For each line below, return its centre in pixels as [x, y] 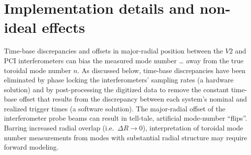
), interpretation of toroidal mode [193, 128]
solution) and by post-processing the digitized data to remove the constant [117, 89]
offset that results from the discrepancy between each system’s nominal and [133, 99]
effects [63, 27]
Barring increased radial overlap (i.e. [59, 128]
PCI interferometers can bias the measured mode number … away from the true [124, 60]
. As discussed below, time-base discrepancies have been [161, 70]
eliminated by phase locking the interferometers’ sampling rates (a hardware [119, 80]
